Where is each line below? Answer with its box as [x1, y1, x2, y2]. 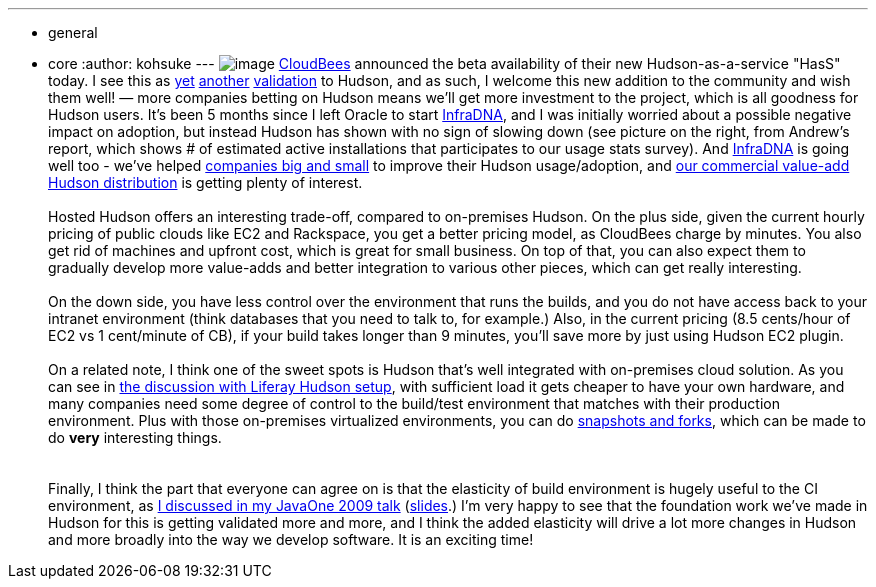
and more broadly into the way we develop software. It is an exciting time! [48, 531, 534, 548]
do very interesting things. [48, 429, 222, 446]
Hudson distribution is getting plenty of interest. [48, 174, 363, 191]
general [48, 24, 98, 41]
